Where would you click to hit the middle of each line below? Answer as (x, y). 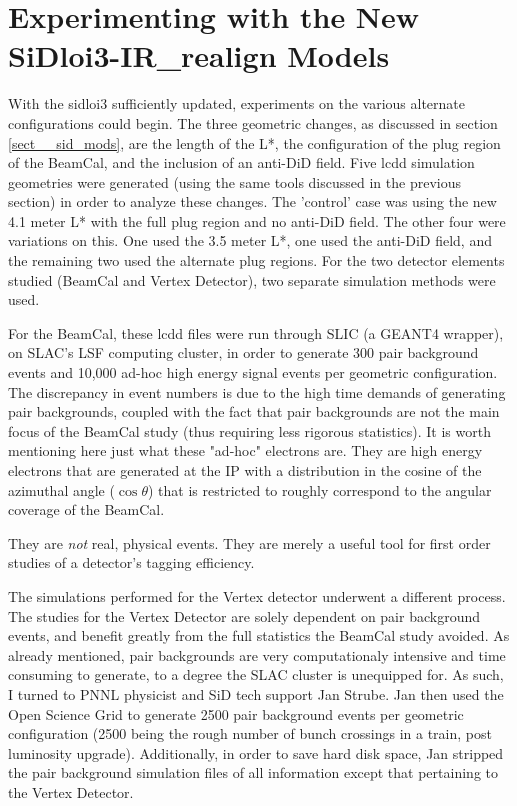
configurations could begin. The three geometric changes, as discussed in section (253, 122)
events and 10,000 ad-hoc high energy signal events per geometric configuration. (253, 372)
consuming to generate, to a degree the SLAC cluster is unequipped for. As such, (256, 674)
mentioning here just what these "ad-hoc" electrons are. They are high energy (245, 450)
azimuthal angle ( (61, 489)
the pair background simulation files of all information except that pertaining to (253, 772)
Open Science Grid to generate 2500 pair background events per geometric (236, 713)
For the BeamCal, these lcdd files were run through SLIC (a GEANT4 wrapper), (256, 332)
